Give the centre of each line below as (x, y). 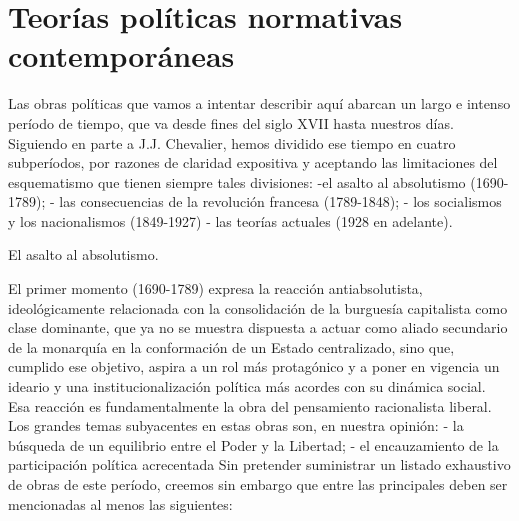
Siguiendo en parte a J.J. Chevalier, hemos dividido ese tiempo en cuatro (232, 142)
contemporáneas (121, 55)
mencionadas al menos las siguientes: (120, 503)
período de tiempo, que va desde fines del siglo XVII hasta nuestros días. (231, 122)
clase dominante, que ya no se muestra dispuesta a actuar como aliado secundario (258, 327)
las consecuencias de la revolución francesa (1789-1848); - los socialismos (280, 201)
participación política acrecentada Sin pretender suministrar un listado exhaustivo (259, 464)
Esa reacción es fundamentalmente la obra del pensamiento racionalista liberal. (250, 405)
